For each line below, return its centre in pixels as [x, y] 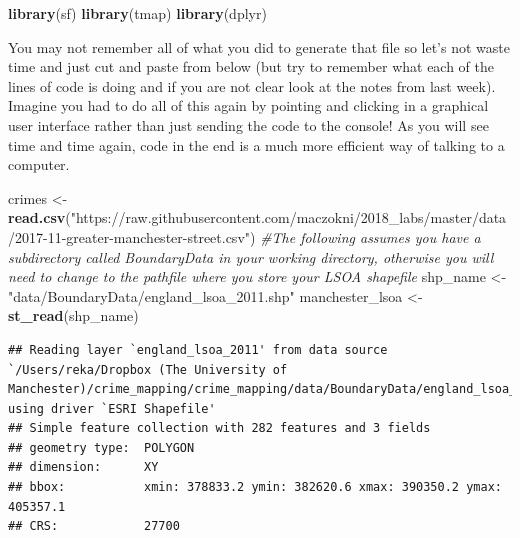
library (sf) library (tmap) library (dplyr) [137, 13]
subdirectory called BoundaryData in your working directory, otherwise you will [251, 256]
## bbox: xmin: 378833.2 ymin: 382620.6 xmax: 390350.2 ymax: [255, 487]
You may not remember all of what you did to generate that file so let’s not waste [259, 46]
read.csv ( [39, 217]
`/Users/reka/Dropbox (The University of [148, 369]
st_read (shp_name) [73, 315]
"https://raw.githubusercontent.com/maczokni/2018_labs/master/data [288, 217]
